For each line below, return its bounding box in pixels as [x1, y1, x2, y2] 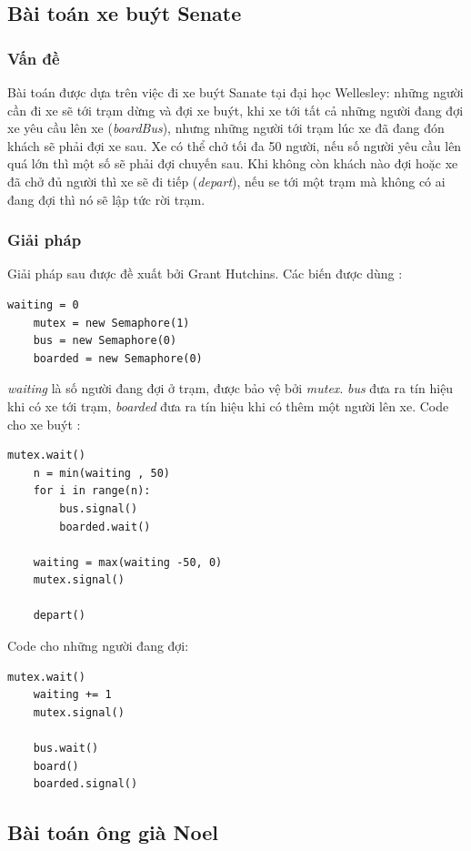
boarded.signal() [33, 777, 138, 791]
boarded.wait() [59, 520, 151, 533]
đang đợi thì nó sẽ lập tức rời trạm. [7, 189, 205, 208]
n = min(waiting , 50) [33, 466, 170, 480]
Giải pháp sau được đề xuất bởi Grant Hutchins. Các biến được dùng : [7, 264, 403, 283]
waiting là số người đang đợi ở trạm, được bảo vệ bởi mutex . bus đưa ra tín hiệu [7, 379, 454, 398]
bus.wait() [33, 742, 99, 755]
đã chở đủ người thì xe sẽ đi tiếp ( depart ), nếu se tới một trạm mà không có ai [7, 171, 446, 190]
